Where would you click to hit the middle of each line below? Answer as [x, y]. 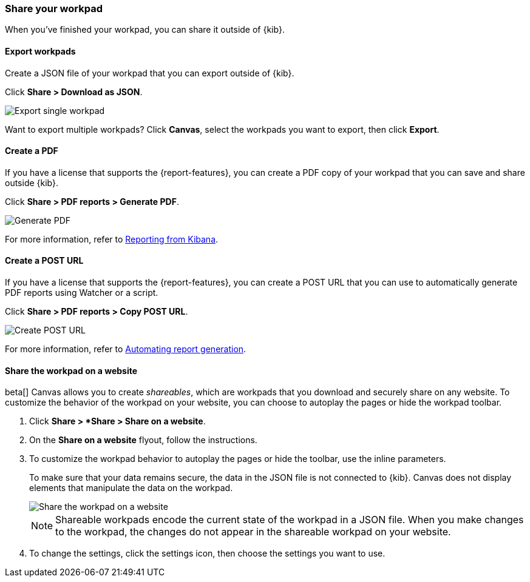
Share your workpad [54, 8]
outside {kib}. [32, 182]
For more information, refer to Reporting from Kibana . [112, 239]
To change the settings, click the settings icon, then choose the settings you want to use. [207, 554]
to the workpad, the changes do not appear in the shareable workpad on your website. [253, 532]
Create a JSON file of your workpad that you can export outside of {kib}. [150, 73]
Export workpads [40, 51]
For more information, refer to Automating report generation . [126, 349]
